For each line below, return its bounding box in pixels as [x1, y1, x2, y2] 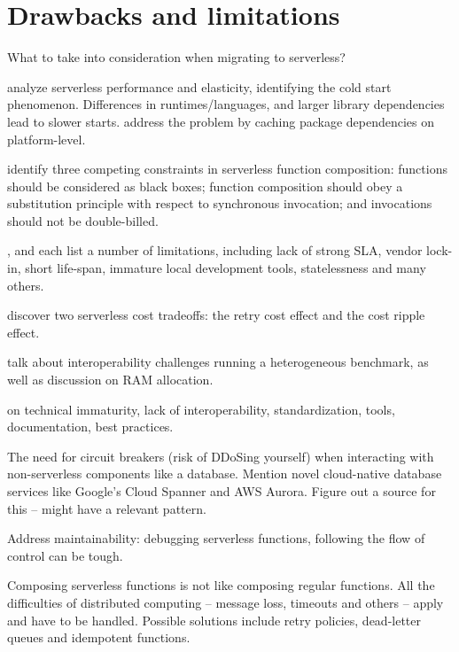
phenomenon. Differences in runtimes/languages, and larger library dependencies [7, 95, 445, 113]
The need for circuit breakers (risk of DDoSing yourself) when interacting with [7, 446, 434, 465]
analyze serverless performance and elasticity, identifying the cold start [7, 77, 392, 96]
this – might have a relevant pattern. [7, 499, 206, 517]
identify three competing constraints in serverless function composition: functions [7, 159, 447, 178]
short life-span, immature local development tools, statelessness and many [25, 259, 426, 277]
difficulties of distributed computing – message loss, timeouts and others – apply [7, 593, 444, 611]
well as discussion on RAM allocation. [7, 370, 214, 389]
